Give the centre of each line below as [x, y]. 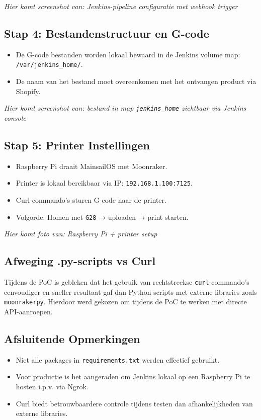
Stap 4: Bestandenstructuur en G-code [107, 33]
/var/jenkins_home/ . [49, 64]
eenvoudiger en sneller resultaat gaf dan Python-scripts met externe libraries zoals [130, 291]
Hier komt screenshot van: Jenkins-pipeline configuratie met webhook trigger [121, 6]
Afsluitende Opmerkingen [72, 338]
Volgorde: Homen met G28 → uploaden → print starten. [102, 217]
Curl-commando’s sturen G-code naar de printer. [91, 199]
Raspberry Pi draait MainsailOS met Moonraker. [92, 166]
